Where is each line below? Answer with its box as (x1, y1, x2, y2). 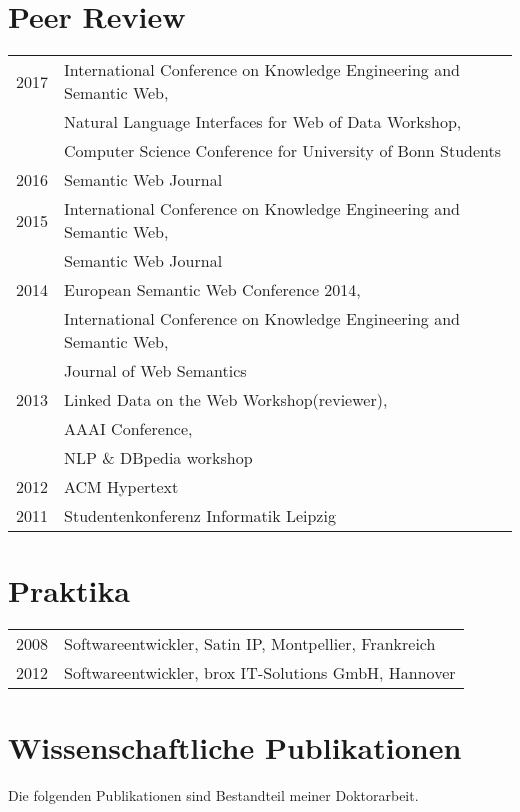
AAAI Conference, (64, 417, 193, 441)
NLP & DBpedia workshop (64, 446, 253, 470)
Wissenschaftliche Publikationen (8, 727, 462, 768)
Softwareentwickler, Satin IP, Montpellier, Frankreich (64, 632, 436, 656)
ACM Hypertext (64, 475, 179, 499)
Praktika (8, 570, 131, 611)
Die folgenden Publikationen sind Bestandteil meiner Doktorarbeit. (8, 785, 419, 806)
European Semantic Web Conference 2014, (64, 278, 361, 302)
